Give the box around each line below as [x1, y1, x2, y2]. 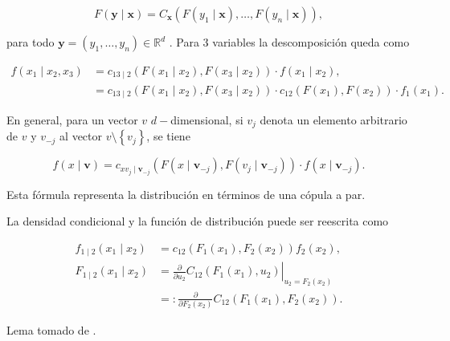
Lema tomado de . [6, 322, 96, 338]
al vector [59, 128, 103, 144]
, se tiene [146, 128, 190, 144]
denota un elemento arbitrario [260, 111, 407, 128]
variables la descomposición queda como [212, 34, 410, 50]
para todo [6, 34, 55, 50]
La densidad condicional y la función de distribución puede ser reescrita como [6, 213, 389, 229]
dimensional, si [170, 111, 243, 128]
